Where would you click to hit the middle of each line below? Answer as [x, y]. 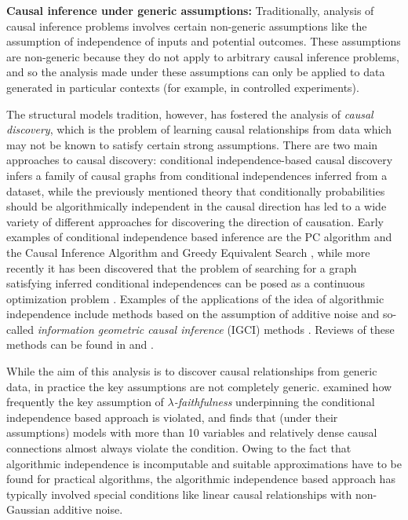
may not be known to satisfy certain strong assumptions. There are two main [192, 144]
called [20, 329]
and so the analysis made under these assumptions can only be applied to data [196, 72]
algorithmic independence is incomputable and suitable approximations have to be [204, 463]
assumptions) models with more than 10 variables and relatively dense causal [192, 432]
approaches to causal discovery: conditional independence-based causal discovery [200, 160]
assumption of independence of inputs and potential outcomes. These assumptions [204, 41]
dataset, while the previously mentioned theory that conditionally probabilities [196, 190]
